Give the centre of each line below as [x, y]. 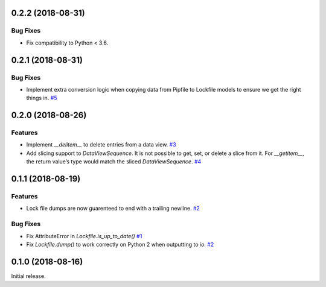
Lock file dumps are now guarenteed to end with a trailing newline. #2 [113, 209]
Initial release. [28, 276]
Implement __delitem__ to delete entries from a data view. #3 [101, 145]
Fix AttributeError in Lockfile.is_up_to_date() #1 [84, 236]
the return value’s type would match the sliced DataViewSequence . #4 [114, 162]
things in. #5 [42, 98]
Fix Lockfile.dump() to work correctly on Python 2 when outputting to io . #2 [120, 244]
